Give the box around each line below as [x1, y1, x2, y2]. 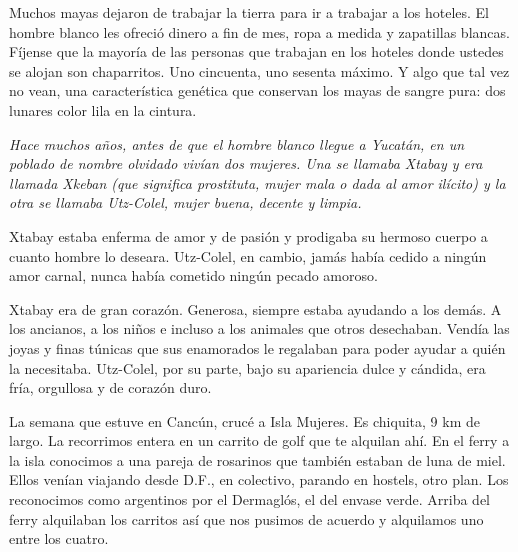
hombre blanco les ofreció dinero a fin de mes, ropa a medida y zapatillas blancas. [9, 21, 510, 42]
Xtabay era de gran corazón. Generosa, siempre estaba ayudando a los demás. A [9, 298, 502, 319]
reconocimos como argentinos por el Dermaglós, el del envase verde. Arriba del [9, 489, 490, 510]
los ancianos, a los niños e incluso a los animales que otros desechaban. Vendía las [9, 318, 510, 339]
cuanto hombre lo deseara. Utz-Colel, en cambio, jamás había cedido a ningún [9, 245, 487, 266]
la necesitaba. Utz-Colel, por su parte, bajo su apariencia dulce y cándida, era [9, 357, 486, 378]
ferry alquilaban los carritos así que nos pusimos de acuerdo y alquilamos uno [9, 508, 484, 529]
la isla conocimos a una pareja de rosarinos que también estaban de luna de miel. [9, 449, 506, 470]
